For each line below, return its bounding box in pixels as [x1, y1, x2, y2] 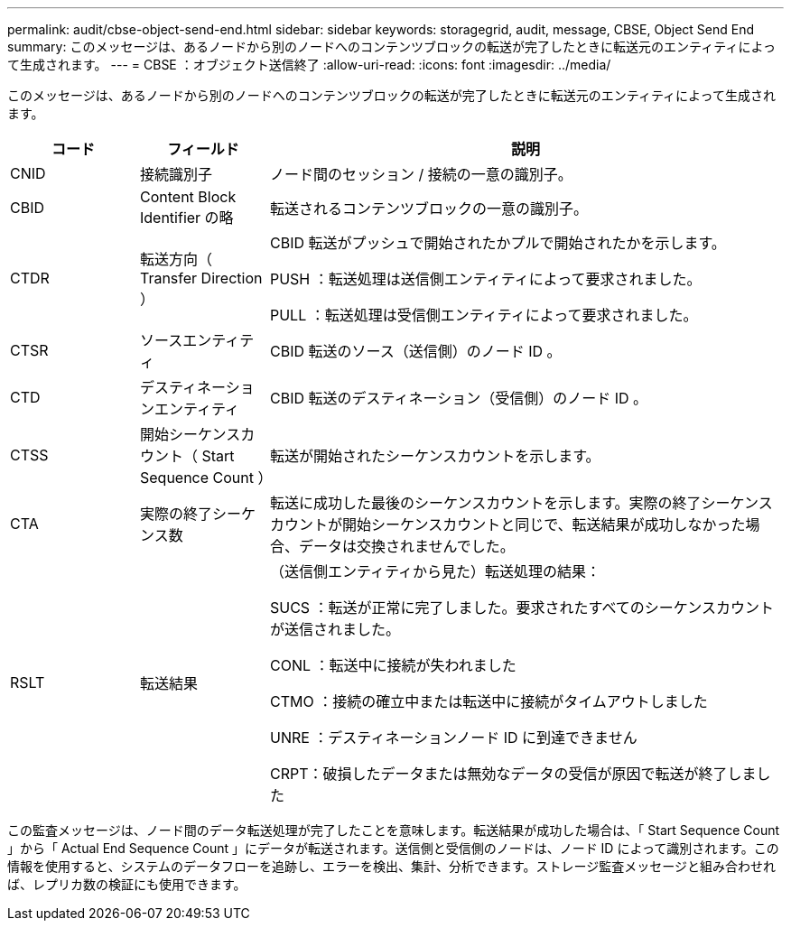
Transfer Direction [139, 269, 263, 287]
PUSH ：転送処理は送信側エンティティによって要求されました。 [269, 270, 702, 288]
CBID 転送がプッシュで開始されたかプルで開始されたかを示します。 [269, 234, 726, 252]
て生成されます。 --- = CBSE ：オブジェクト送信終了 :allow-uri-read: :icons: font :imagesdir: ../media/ [7, 57, 611, 72]
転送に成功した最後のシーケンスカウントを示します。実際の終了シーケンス [269, 494, 773, 512]
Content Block [139, 188, 237, 206]
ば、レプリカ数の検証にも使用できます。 [7, 877, 247, 892]
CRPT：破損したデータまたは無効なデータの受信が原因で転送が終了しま [269, 765, 757, 783]
